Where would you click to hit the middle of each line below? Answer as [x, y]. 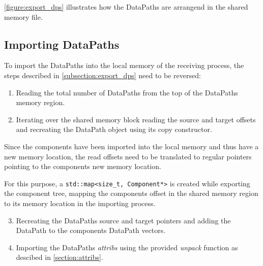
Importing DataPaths [62, 44]
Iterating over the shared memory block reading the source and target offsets [136, 119]
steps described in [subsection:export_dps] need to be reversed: [103, 75]
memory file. [23, 16]
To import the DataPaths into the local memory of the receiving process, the [124, 65]
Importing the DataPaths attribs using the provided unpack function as [127, 247]
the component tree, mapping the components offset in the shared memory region [131, 193]
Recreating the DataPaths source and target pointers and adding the [123, 220]
